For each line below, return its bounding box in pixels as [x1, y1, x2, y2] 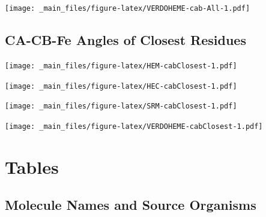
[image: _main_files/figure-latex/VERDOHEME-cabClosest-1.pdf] [5, 122, 263, 131]
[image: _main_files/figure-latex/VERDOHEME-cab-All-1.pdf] [5, 4, 250, 13]
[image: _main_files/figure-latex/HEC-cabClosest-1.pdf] [5, 82, 237, 91]
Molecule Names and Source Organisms [5, 195, 256, 214]
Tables [5, 154, 59, 179]
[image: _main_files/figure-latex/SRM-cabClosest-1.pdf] [5, 102, 237, 111]
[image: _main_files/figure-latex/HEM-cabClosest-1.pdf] [5, 61, 237, 70]
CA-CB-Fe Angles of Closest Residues [5, 31, 246, 49]
